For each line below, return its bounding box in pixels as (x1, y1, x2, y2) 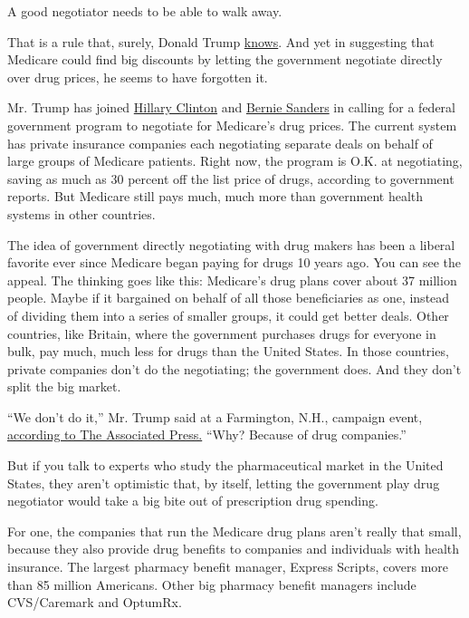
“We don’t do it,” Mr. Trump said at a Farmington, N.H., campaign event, (7, 407, 423, 426)
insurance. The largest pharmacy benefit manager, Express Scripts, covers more (7, 557, 449, 576)
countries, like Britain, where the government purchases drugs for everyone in (7, 323, 436, 343)
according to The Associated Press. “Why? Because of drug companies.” (7, 425, 407, 444)
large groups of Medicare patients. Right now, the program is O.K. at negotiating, (7, 151, 463, 170)
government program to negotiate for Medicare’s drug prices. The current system (7, 115, 457, 134)
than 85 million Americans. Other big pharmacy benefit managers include (7, 575, 416, 594)
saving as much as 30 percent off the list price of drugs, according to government (7, 169, 455, 188)
